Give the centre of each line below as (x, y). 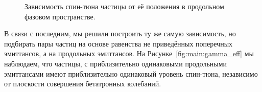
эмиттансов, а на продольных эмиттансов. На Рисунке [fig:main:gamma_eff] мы (129, 53)
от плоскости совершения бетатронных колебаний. (83, 84)
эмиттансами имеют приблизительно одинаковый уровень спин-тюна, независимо (131, 73)
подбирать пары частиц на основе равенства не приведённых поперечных (118, 43)
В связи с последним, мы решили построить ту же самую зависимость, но (120, 33)
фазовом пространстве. (60, 16)
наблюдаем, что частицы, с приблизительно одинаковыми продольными (116, 63)
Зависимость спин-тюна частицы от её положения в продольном (124, 6)
